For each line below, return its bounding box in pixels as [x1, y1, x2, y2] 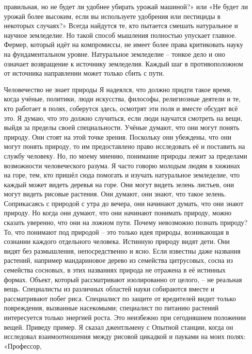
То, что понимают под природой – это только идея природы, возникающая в [4, 226, 229, 237]
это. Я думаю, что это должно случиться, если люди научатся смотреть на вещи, [4, 113, 243, 123]
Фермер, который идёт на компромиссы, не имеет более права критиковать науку [4, 39, 243, 49]
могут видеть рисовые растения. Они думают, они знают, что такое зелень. [4, 189, 226, 199]
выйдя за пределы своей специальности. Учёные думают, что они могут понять [4, 122, 239, 132]
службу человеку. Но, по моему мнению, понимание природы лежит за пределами [4, 150, 248, 161]
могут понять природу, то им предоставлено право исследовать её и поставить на [4, 141, 245, 151]
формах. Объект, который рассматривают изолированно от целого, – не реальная [4, 274, 242, 284]
